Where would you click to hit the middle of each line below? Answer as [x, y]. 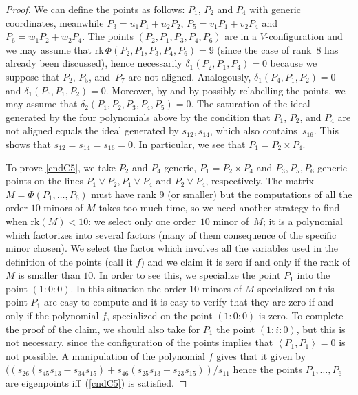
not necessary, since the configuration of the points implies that [139, 342]
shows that [28, 143]
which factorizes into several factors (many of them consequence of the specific [171, 234]
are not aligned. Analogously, [190, 76]
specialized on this [296, 288]
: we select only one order [142, 221]
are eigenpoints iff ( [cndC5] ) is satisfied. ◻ [96, 383]
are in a [241, 36]
